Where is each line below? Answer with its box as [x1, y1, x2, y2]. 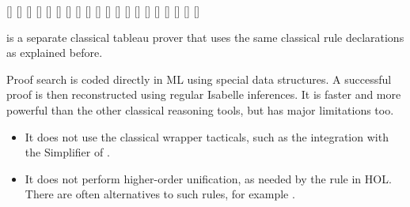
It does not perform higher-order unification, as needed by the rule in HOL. [25, 170, 392, 186]
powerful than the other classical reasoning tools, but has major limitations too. [6, 101, 394, 118]
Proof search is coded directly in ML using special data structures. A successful [6, 70, 392, 87]
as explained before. [6, 44, 103, 61]
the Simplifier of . [25, 144, 110, 160]
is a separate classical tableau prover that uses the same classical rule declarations [6, 28, 404, 45]
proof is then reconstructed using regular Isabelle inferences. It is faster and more [6, 86, 401, 103]
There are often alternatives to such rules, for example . [25, 186, 295, 202]
